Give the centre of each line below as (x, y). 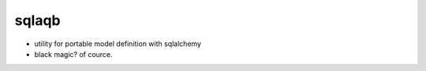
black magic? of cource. (74, 54)
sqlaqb (37, 20)
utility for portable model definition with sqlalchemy (118, 44)
